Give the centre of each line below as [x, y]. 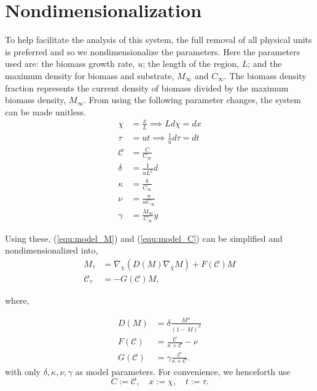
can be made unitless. [45, 111]
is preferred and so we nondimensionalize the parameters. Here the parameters [153, 51]
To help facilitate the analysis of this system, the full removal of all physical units [158, 40]
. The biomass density [265, 75]
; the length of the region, [191, 64]
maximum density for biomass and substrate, [90, 75]
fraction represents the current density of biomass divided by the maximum [147, 87]
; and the [265, 64]
